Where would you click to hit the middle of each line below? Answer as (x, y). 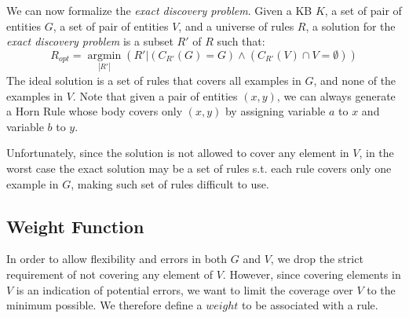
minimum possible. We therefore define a (104, 305)
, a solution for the (351, 26)
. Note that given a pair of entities (155, 95)
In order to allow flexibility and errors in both (117, 259)
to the (381, 289)
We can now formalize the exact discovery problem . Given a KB (159, 10)
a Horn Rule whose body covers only (95, 111)
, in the (376, 153)
